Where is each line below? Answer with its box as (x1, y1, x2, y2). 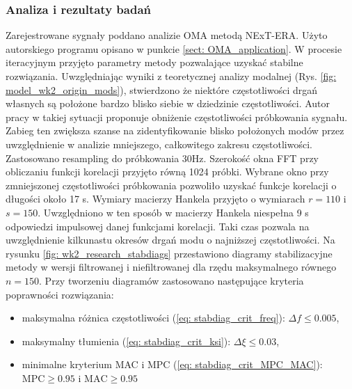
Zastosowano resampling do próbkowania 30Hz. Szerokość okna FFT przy (6, 150, 319, 165)
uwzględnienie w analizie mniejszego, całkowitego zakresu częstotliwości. (6, 136, 312, 151)
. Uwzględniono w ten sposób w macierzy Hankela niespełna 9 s (38, 205, 309, 219)
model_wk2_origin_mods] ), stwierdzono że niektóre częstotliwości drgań (6, 82, 318, 97)
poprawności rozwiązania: (6, 287, 114, 301)
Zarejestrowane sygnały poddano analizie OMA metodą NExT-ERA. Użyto (6, 28, 328, 42)
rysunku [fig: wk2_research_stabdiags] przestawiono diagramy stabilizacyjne (6, 246, 333, 260)
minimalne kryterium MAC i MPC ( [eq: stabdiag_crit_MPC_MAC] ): (22, 357, 323, 372)
